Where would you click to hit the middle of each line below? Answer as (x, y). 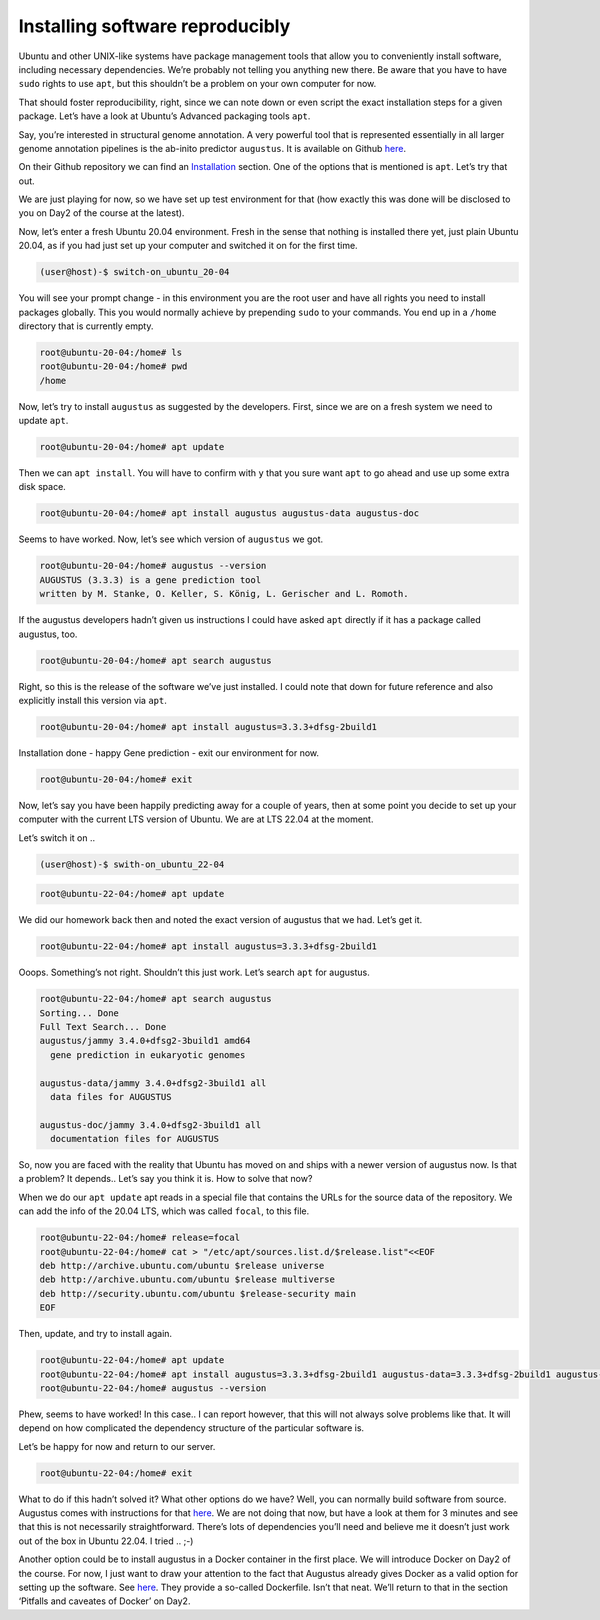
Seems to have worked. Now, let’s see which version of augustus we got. (171, 539)
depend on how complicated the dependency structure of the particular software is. (191, 1428)
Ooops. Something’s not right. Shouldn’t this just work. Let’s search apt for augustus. (194, 972)
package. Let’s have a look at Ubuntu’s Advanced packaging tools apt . (164, 116)
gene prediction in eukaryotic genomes (148, 1054)
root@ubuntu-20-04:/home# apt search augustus (155, 660)
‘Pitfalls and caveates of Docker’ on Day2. (104, 1601)
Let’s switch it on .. (57, 837)
